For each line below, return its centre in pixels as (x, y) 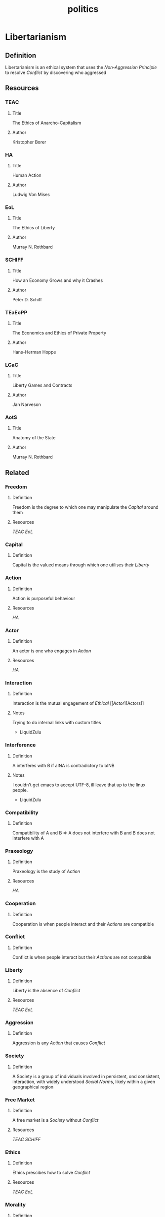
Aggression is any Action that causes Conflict (59, 1043)
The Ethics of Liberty (34, 228)
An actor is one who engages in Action (52, 651)
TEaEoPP (16, 312)
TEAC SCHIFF (26, 1140)
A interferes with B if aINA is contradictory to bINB (63, 765)
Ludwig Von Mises (31, 194)
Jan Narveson (26, 405)
